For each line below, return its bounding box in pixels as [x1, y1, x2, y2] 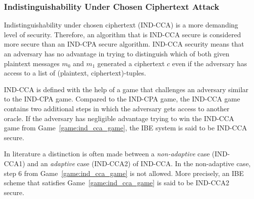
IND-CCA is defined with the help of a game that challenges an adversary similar [4, 84, 249, 94]
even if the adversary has [172, 58, 247, 68]
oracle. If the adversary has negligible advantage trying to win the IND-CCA [4, 113, 234, 123]
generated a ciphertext [97, 58, 165, 68]
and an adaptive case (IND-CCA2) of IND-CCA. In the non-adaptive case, [27, 158, 251, 168]
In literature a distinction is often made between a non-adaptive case [4, 149, 210, 159]
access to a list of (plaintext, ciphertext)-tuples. [4, 68, 146, 78]
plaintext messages [4, 58, 60, 68]
